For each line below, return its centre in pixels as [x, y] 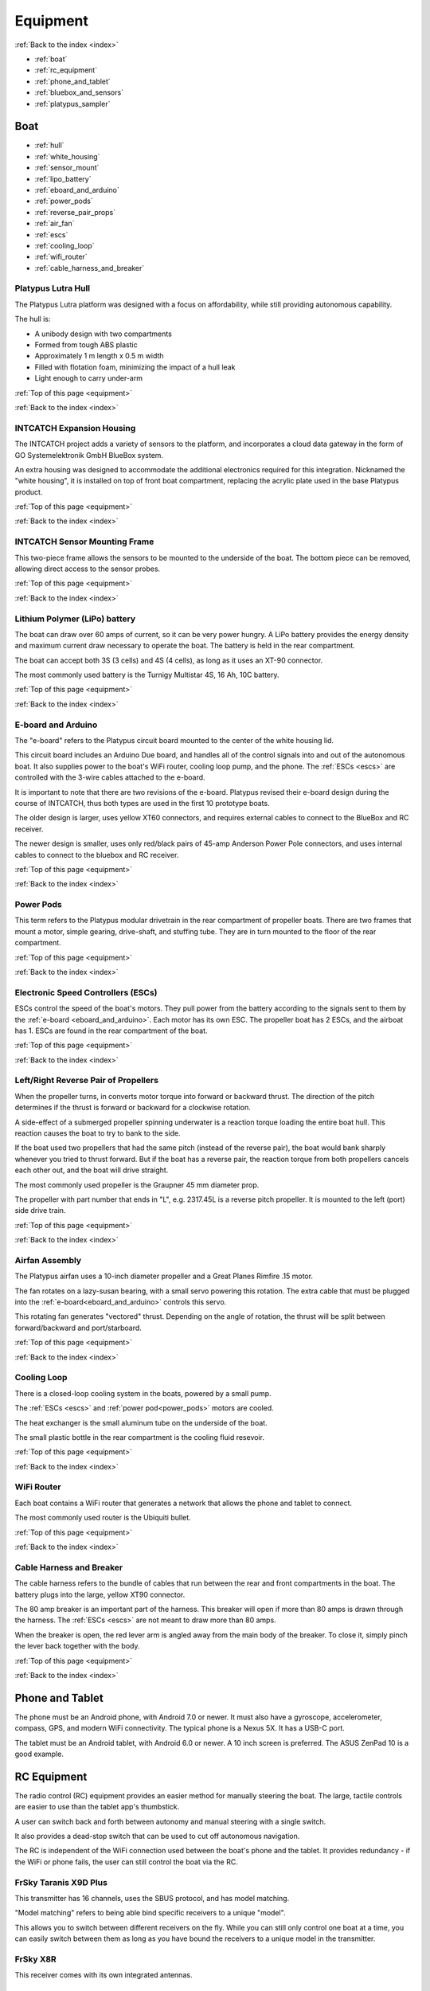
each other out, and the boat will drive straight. [92, 1170]
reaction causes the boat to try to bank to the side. [98, 1133]
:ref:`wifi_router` [61, 257]
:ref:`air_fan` [55, 224]
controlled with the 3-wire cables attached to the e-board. [110, 777]
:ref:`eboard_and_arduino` [77, 190]
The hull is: [33, 319]
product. [29, 492]
